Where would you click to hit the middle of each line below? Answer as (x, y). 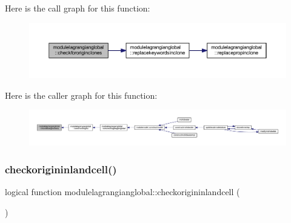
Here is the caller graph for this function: (81, 95)
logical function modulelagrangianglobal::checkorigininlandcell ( (122, 192)
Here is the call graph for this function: (78, 8)
